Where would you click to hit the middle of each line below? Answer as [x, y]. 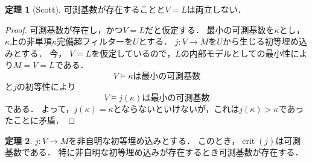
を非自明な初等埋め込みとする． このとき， [154, 140]
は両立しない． [216, 9]
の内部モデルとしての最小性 [236, 53]
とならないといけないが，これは [176, 108]
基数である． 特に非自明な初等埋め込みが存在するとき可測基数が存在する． [154, 152]
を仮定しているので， [133, 53]
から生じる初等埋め [260, 41]
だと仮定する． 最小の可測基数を [209, 29]
